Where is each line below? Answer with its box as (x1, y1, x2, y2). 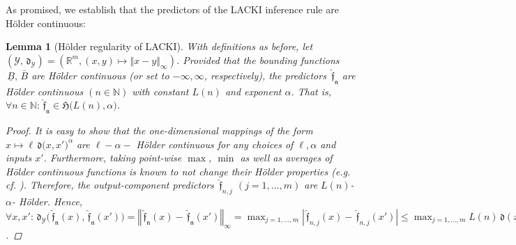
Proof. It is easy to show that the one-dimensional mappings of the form (6, 122, 313, 137)
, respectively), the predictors (204, 68, 326, 82)
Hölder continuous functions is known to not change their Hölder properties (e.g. (6, 164, 351, 178)
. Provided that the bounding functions (176, 52, 340, 67)
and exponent (225, 84, 282, 98)
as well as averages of (240, 150, 333, 165)
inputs (6, 150, 32, 165)
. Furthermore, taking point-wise (43, 150, 182, 165)
